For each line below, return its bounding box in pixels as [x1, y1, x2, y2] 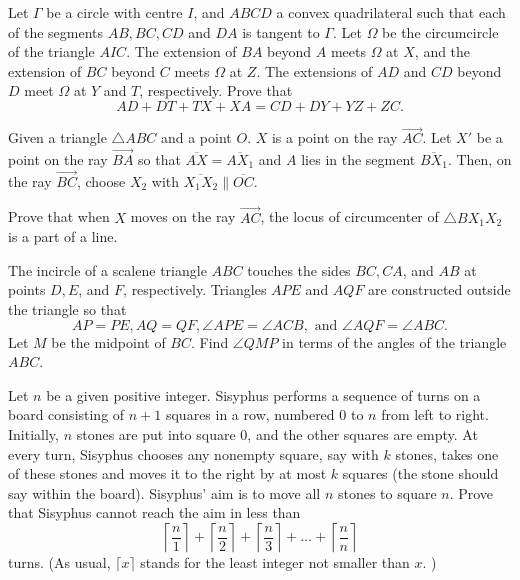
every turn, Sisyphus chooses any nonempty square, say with [8, 443, 379, 464]
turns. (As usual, [8, 551, 111, 572]
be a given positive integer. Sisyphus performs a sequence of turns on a [46, 384, 481, 405]
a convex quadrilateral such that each [276, 2, 506, 22]
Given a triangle [8, 127, 107, 148]
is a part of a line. [8, 226, 118, 247]
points [8, 279, 46, 300]
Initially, [8, 423, 59, 444]
